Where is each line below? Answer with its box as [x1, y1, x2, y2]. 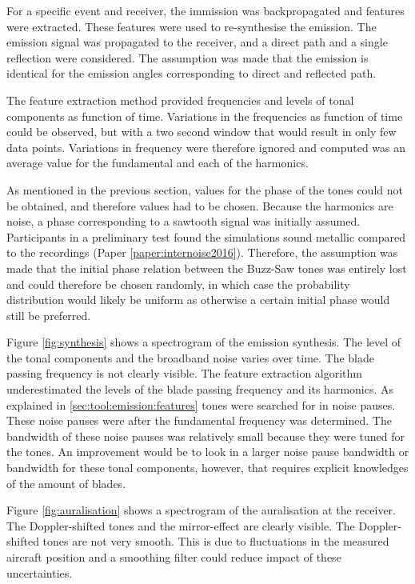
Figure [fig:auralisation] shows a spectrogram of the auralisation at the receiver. [6, 502, 396, 518]
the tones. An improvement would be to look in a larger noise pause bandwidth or [6, 443, 409, 460]
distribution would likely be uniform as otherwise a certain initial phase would [6, 291, 390, 308]
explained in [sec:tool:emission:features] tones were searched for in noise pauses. [6, 396, 396, 413]
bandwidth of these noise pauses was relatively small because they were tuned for [6, 427, 405, 444]
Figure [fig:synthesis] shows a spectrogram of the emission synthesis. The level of [6, 334, 401, 350]
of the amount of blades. [6, 474, 126, 491]
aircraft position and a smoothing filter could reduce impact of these [6, 549, 341, 565]
